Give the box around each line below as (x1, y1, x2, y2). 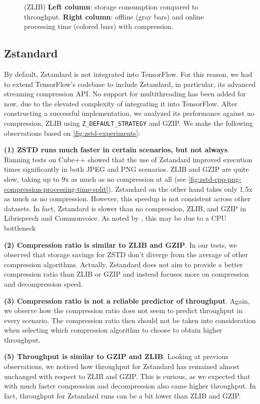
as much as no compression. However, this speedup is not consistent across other (4, 193, 250, 204)
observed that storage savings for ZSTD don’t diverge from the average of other (4, 249, 248, 260)
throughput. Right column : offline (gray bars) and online (24, 11, 204, 21)
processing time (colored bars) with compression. (24, 21, 173, 31)
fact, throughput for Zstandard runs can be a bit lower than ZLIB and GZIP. (4, 390, 241, 401)
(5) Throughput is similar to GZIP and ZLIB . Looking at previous (4, 351, 228, 362)
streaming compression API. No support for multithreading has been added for (4, 88, 246, 99)
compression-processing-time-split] (4, 183, 108, 194)
